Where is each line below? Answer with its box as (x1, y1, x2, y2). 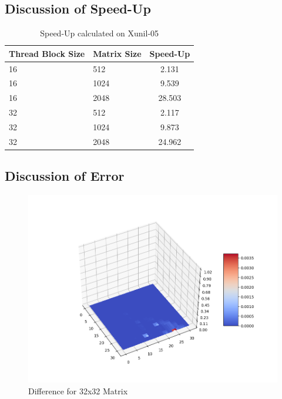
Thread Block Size (9, 47, 85, 59)
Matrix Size (93, 47, 142, 59)
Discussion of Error (5, 167, 125, 185)
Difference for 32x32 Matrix (28, 384, 128, 397)
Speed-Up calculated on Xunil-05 (40, 27, 159, 39)
